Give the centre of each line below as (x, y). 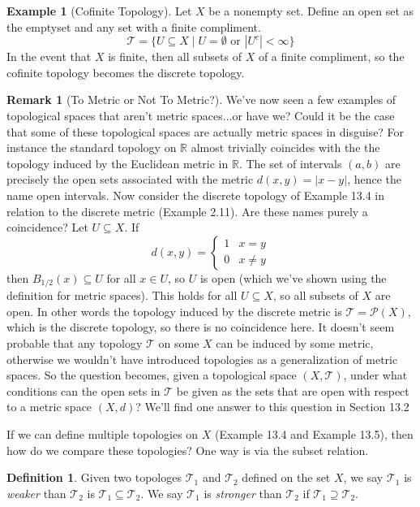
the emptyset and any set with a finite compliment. (134, 26)
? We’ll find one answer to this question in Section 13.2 (272, 407)
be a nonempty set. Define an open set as (311, 11)
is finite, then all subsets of (175, 56)
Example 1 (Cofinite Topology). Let (99, 11)
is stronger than (243, 493)
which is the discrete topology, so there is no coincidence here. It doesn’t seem (201, 327)
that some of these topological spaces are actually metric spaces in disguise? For (206, 131)
